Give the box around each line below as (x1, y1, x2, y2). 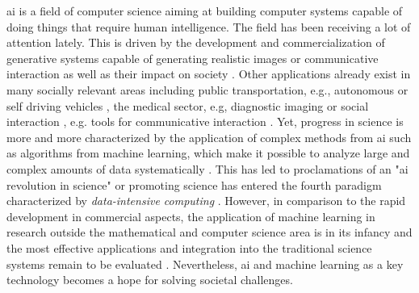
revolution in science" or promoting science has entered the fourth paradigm (6, 176, 382, 193)
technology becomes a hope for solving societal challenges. (6, 271, 293, 288)
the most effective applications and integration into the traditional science (6, 239, 372, 256)
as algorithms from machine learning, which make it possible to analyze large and (6, 144, 410, 161)
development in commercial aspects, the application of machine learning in (6, 207, 375, 224)
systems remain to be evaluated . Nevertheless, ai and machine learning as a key (6, 255, 404, 272)
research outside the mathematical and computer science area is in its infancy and (6, 224, 413, 241)
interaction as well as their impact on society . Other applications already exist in (6, 65, 411, 82)
